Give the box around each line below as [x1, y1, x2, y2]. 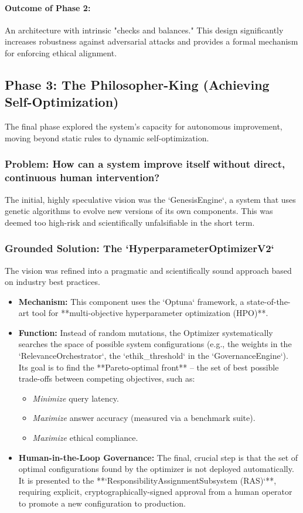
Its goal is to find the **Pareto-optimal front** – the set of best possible [18, 361, 279, 373]
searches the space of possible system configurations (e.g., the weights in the [18, 338, 292, 350]
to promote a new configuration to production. [18, 497, 186, 509]
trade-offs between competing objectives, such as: [18, 372, 195, 385]
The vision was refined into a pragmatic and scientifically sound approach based [5, 264, 292, 276]
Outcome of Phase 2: [5, 1, 91, 13]
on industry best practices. [5, 276, 100, 288]
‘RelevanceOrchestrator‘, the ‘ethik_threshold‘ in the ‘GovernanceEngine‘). [18, 349, 288, 362]
